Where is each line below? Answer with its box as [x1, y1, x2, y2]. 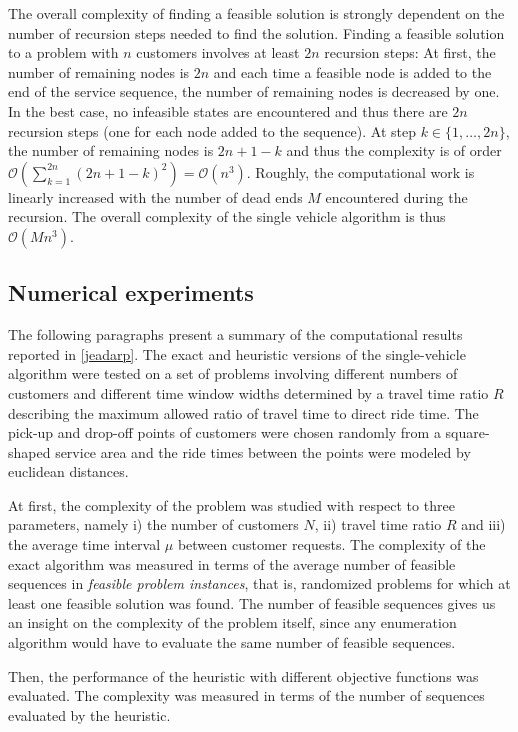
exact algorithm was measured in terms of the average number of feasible [8, 553, 456, 574]
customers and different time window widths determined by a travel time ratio [8, 382, 489, 403]
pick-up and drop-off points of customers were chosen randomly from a [8, 422, 441, 443]
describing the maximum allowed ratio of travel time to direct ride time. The [8, 402, 479, 423]
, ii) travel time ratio [314, 514, 442, 535]
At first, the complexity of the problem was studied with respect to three [8, 494, 455, 515]
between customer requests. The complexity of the [177, 534, 486, 555]
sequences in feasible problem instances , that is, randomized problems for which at [8, 573, 511, 594]
